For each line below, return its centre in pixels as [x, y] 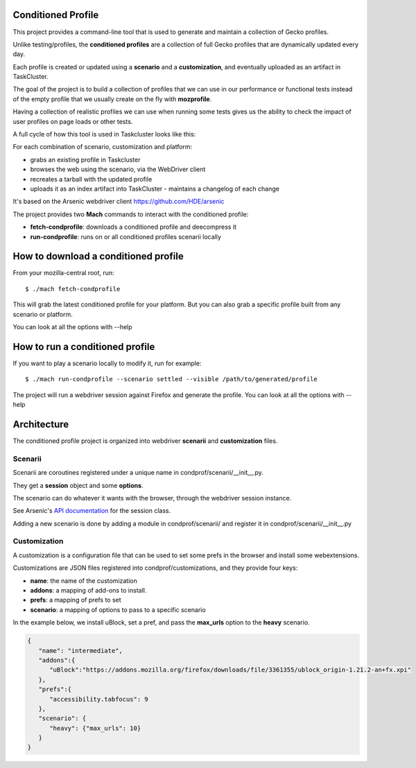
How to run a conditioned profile [84, 347]
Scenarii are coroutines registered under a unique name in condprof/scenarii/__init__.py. [138, 473]
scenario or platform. [43, 314]
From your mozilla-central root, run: [63, 273]
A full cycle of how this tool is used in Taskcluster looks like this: [104, 134]
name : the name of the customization [84, 581]
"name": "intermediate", [80, 651]
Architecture [41, 424]
